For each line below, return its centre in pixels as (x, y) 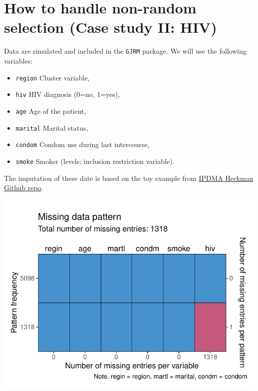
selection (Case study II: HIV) (111, 27)
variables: (18, 60)
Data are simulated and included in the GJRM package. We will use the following (125, 51)
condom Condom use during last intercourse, (83, 144)
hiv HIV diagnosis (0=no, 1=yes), (68, 94)
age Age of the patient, (51, 111)
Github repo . (24, 188)
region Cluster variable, (53, 77)
